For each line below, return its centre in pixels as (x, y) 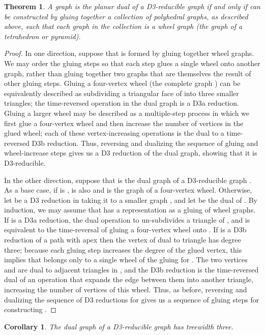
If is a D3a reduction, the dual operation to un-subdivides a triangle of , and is (127, 219)
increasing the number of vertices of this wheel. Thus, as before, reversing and (126, 290)
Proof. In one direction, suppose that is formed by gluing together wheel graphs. (129, 53)
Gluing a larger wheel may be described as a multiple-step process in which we (127, 113)
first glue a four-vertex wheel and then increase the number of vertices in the (124, 123)
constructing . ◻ (30, 309)
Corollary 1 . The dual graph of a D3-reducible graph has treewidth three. (119, 326)
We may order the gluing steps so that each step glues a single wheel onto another (132, 63)
